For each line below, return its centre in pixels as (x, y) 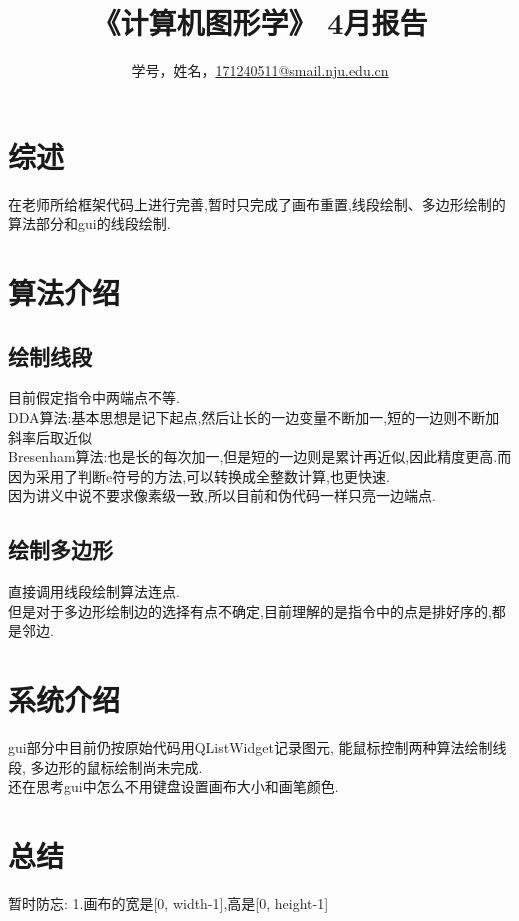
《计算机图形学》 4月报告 (260, 22)
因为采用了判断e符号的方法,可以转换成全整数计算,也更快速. (199, 475)
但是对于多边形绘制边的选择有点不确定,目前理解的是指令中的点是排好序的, (250, 610)
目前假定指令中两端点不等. (94, 397)
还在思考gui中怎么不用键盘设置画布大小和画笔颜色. (173, 786)
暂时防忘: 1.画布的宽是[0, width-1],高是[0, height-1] (168, 903)
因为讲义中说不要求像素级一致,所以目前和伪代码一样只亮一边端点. (222, 495)
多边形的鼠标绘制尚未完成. (116, 766)
